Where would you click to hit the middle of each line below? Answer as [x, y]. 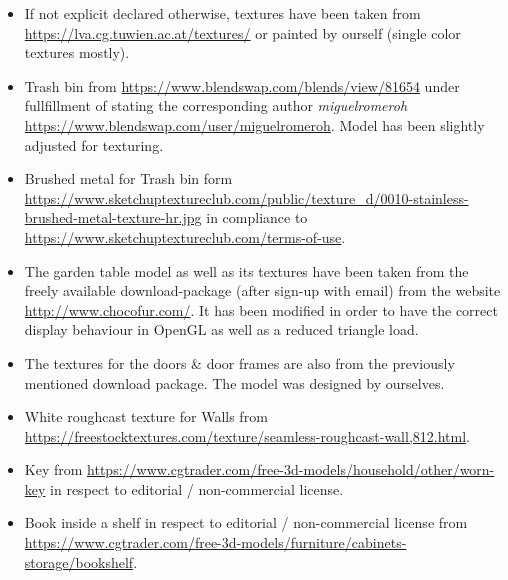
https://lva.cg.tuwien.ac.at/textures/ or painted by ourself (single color [242, 32]
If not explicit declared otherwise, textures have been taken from [222, 13]
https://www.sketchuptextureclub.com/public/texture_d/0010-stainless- [246, 197]
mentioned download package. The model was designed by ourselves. [234, 382]
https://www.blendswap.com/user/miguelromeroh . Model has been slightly [254, 124]
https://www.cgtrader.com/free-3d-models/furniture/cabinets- [215, 542]
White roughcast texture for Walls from [146, 416]
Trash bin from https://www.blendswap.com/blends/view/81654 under [242, 85]
